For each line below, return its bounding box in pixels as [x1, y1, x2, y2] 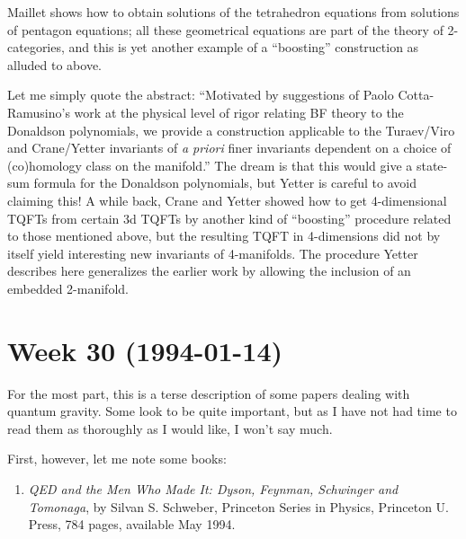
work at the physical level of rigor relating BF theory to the [74, 102, 404, 121]
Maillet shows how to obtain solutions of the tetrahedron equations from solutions [7, 3, 460, 21]
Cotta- [398, 85, 435, 104]
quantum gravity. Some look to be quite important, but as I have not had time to [7, 402, 457, 420]
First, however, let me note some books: [7, 449, 227, 468]
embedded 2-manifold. [7, 278, 129, 297]
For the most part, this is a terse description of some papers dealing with [7, 384, 410, 402]
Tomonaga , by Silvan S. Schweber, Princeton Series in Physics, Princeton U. [28, 497, 450, 516]
